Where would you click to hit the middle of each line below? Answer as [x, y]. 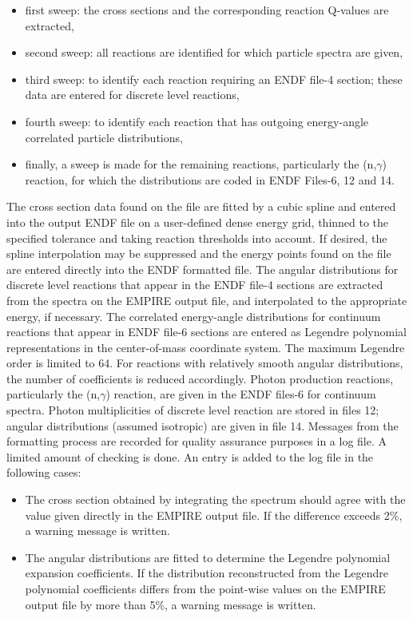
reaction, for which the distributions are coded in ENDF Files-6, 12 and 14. [210, 179]
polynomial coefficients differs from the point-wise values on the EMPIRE [205, 588]
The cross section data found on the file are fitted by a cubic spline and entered [201, 206]
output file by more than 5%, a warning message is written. [171, 604]
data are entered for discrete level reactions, [132, 95]
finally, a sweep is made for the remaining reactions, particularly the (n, [201, 164]
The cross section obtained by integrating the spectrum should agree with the [215, 499]
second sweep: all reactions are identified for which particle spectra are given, [214, 52]
